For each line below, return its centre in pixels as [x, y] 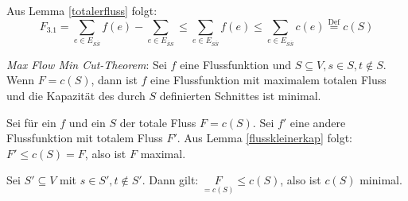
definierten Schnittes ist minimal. [240, 96]
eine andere [318, 122]
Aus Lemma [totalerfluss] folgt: [82, 10]
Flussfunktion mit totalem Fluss [85, 138]
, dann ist [114, 80]
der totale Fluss [158, 122]
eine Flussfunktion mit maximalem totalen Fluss [268, 80]
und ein [87, 122]
